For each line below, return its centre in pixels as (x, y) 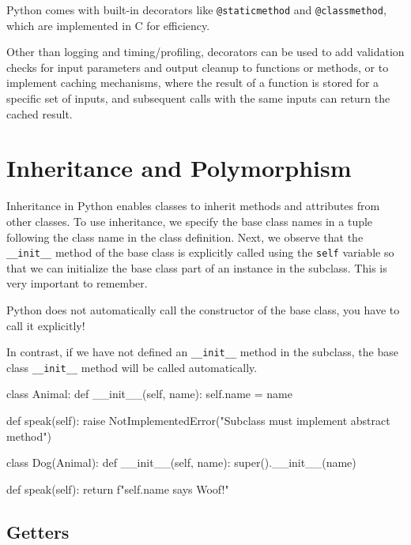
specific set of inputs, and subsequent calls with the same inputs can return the (198, 98)
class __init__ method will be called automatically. (132, 367)
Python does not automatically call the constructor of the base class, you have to (203, 309)
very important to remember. (77, 283)
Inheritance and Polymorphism (179, 168)
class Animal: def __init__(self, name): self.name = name (149, 394)
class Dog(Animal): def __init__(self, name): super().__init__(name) (181, 462)
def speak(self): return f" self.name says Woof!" (118, 489)
